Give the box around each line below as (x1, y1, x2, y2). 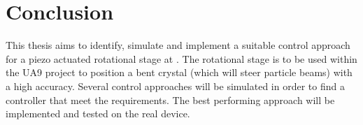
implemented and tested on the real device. (6, 106, 190, 121)
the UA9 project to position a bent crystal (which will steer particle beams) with (6, 65, 353, 80)
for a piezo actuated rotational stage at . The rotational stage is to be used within (6, 51, 357, 66)
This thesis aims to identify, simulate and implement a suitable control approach (6, 38, 350, 52)
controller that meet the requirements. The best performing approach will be (6, 92, 335, 107)
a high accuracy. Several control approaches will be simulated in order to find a (6, 78, 345, 93)
